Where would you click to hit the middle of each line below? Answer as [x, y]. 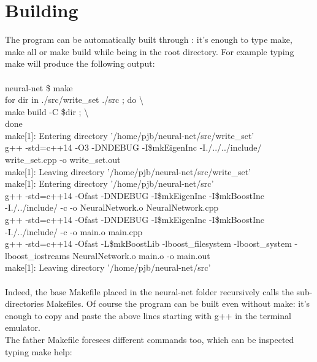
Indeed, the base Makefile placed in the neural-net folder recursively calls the [149, 291]
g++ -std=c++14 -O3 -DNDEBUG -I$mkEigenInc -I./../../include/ [133, 147]
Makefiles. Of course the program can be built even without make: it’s [178, 304]
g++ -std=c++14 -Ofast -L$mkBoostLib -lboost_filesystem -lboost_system [148, 243]
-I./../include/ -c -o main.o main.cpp [74, 231]
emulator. [23, 327]
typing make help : [39, 351]
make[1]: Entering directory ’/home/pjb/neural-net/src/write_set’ [130, 135]
